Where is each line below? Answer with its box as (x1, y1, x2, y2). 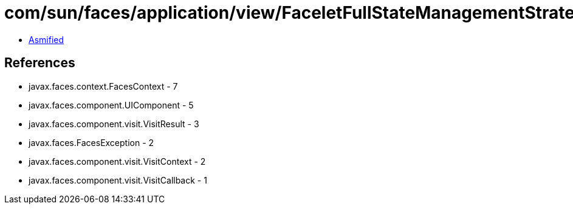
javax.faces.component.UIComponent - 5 (29, 99, 194, 110)
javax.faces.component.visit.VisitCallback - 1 (29, 174, 207, 185)
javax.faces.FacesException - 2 (29, 137, 154, 148)
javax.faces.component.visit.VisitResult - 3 (29, 118, 199, 129)
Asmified (29, 34, 64, 45)
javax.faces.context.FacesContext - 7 (29, 81, 178, 91)
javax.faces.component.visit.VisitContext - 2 (29, 156, 206, 167)
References (4, 55, 75, 71)
